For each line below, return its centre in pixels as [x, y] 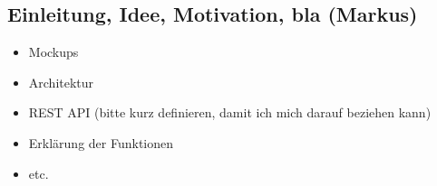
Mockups [53, 52]
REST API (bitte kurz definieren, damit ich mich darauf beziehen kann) [230, 112]
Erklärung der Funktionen [101, 142]
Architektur [61, 82]
